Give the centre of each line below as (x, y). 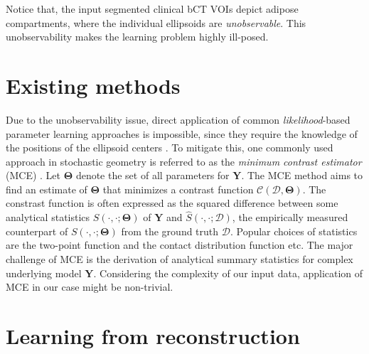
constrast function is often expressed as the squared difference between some (172, 203)
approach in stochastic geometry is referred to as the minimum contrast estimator (184, 161)
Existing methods (93, 85)
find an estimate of (47, 189)
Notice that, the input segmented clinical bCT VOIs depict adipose (152, 9)
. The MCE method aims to (302, 175)
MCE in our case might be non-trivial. (90, 287)
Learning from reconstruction (153, 336)
